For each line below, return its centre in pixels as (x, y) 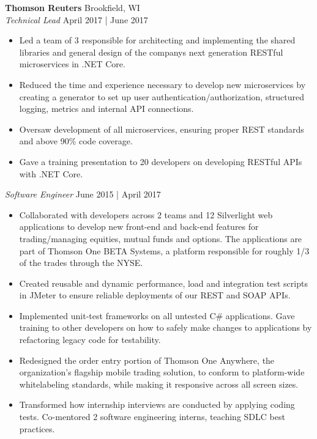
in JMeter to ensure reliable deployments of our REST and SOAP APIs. (155, 295)
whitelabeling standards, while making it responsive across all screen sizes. (159, 384)
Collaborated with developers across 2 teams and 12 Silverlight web (146, 214)
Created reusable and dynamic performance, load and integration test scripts (163, 283)
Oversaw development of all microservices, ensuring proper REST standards (162, 129)
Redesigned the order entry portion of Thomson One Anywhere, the (147, 360)
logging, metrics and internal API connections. (106, 109)
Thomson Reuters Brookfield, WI (73, 7)
